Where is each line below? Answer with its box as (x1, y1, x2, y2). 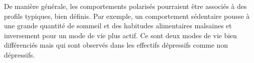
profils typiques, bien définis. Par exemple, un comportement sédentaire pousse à (4, 10, 250, 21)
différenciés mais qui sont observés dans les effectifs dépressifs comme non (4, 40, 228, 50)
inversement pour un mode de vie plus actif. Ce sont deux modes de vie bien (4, 30, 237, 40)
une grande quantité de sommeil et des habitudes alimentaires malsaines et (4, 20, 232, 31)
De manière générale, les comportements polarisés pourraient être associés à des (4, 1, 247, 11)
